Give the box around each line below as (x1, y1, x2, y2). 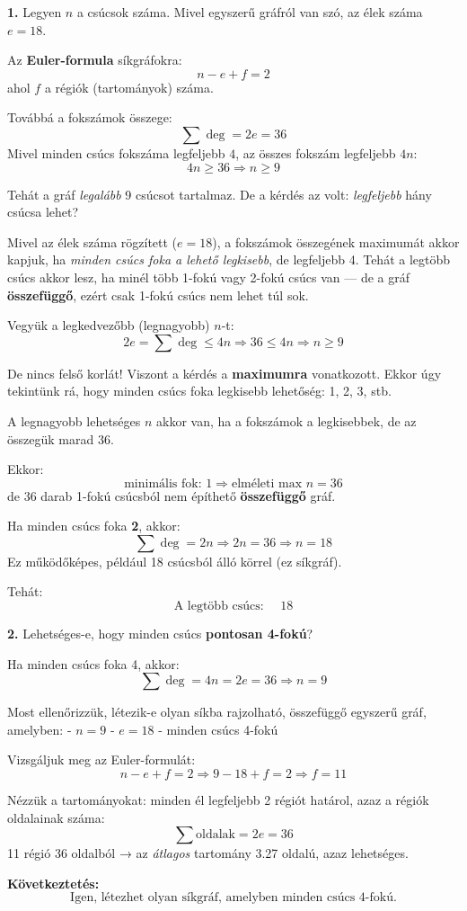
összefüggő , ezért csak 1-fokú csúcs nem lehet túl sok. (7, 285, 309, 304)
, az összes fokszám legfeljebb (235, 143, 396, 162)
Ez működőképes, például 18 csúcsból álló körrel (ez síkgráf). (7, 551, 342, 570)
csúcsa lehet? (7, 202, 79, 221)
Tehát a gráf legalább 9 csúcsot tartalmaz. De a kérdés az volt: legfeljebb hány (7, 184, 432, 203)
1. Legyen (7, 3, 62, 21)
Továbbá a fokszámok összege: (7, 108, 172, 127)
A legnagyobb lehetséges (7, 411, 141, 430)
